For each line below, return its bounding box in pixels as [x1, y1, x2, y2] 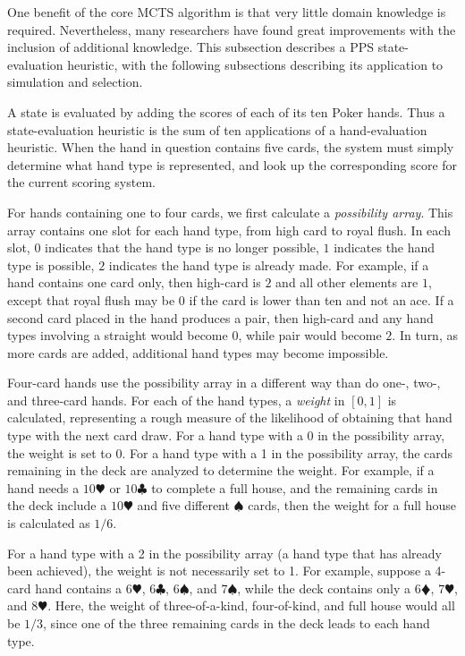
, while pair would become [238, 326, 382, 345]
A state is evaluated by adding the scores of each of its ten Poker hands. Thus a [7, 102, 445, 121]
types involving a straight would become [7, 326, 228, 345]
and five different [137, 496, 230, 515]
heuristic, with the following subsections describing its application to [67, 55, 444, 73]
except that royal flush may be [7, 290, 175, 309]
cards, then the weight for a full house [248, 496, 456, 515]
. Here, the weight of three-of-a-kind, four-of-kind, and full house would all [47, 596, 455, 615]
